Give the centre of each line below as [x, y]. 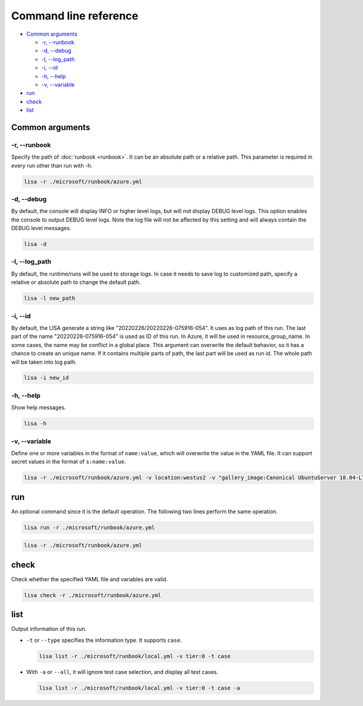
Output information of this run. [49, 629]
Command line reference [75, 16]
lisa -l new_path [50, 299]
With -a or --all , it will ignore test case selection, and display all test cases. [122, 671]
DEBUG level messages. [41, 228]
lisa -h [35, 424]
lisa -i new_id [46, 378]
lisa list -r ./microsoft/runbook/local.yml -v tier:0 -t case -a [139, 688]
